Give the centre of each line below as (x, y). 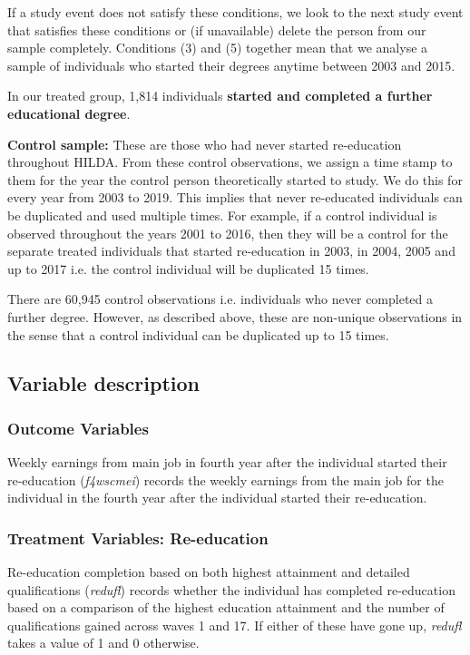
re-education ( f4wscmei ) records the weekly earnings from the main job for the (225, 479)
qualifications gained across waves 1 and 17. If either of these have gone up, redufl (235, 625)
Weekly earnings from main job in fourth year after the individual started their (227, 462)
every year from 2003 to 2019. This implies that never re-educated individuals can (235, 197)
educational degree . (69, 113)
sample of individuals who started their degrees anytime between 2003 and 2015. (231, 65)
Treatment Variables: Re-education (138, 538)
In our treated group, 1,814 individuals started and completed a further (220, 96)
